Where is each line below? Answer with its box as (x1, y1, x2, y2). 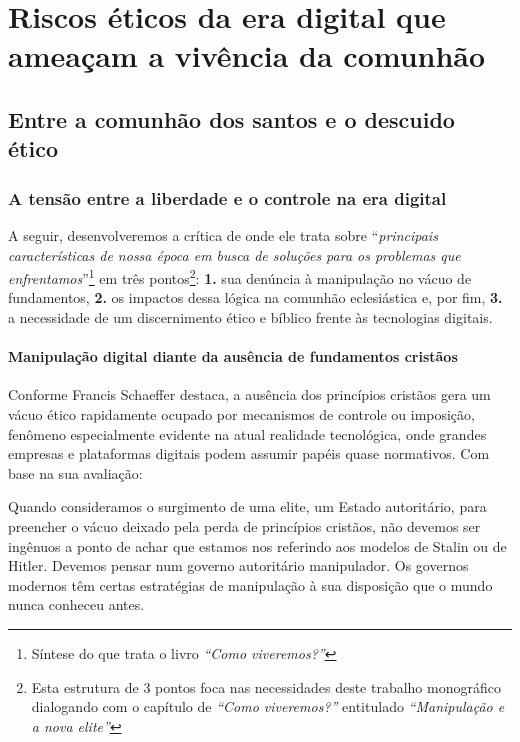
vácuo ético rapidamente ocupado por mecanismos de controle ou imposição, (8, 403, 475, 424)
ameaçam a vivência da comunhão (8, 35, 486, 76)
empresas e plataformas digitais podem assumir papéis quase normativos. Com (8, 443, 490, 464)
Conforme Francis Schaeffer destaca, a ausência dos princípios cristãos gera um (8, 384, 491, 405)
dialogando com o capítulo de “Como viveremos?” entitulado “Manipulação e (31, 696, 505, 717)
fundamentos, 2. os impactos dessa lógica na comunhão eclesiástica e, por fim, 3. (8, 287, 503, 308)
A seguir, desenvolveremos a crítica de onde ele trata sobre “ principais (8, 224, 438, 245)
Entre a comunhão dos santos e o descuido (8, 103, 455, 134)
